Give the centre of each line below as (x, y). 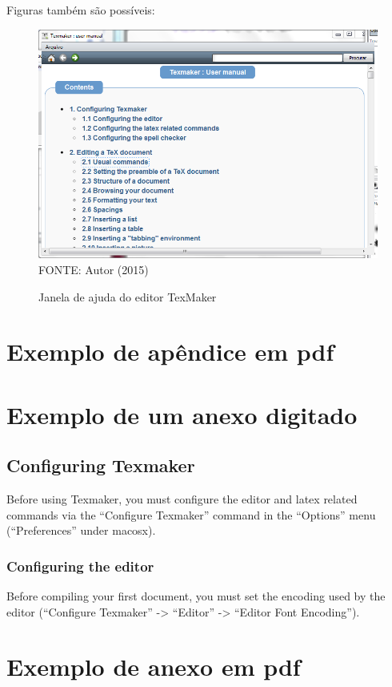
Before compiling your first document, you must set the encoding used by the (196, 596)
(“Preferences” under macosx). (81, 530)
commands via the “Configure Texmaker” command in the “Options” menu (191, 514)
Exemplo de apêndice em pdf (170, 352)
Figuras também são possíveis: (81, 10)
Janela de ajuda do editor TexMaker (128, 296)
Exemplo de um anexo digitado (182, 414)
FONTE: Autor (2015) (94, 269)
